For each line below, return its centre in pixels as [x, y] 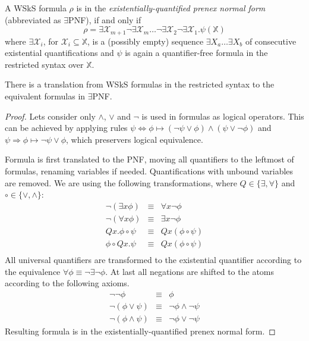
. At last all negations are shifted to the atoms [190, 271]
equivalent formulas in [45, 96]
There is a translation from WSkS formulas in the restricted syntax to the [140, 84]
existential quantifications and [59, 53]
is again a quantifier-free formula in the [196, 53]
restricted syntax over [44, 64]
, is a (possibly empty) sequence [146, 41]
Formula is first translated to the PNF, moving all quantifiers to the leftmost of [149, 159]
